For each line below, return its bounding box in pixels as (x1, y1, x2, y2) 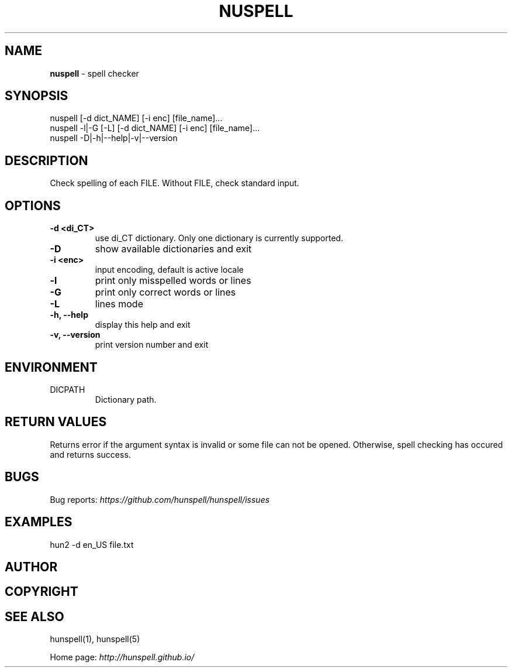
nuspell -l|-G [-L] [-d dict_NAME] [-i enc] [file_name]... (50, 123, 260, 133)
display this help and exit (95, 320, 191, 330)
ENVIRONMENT (5, 359, 98, 375)
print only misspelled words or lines (95, 275, 251, 287)
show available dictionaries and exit (95, 243, 252, 255)
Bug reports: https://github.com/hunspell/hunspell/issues (50, 494, 270, 505)
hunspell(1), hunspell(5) (50, 634, 140, 644)
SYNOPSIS (5, 88, 68, 104)
